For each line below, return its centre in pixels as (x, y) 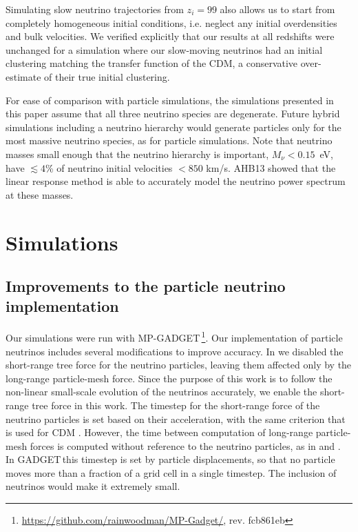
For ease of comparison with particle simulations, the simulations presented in (170, 100)
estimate (23, 76)
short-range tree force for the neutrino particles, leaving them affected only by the (179, 365)
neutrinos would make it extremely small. (93, 486)
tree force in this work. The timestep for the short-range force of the (176, 405)
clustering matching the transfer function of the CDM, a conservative (152, 63)
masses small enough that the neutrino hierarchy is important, (137, 154)
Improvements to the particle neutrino (146, 286)
